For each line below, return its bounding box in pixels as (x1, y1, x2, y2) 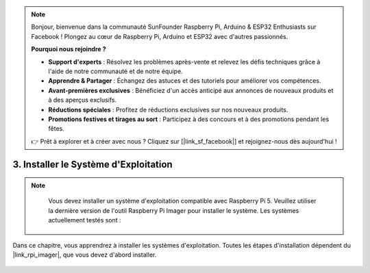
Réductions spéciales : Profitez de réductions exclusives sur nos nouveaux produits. (48, 105, 288, 114)
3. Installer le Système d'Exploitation (12, 158, 173, 170)
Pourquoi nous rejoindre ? (31, 45, 106, 53)
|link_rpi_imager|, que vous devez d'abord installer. (12, 250, 157, 259)
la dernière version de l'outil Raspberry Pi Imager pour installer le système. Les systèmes (48, 206, 299, 215)
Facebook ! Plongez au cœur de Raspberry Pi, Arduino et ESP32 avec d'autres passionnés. (31, 32, 288, 40)
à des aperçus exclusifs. (48, 96, 117, 104)
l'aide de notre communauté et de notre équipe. (48, 67, 183, 75)
